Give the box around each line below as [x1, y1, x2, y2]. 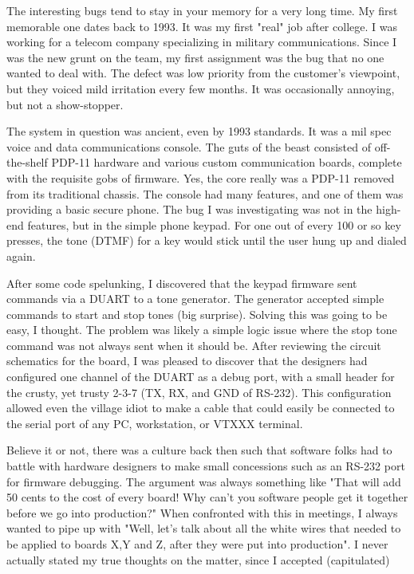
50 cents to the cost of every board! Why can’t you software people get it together [6, 489, 408, 505]
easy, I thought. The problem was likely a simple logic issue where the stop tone [6, 321, 397, 338]
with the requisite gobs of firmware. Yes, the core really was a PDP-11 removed [6, 169, 395, 186]
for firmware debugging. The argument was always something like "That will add [6, 473, 401, 489]
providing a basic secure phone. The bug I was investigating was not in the [6, 201, 373, 218]
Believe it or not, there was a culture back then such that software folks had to [6, 442, 392, 458]
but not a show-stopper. [6, 96, 124, 112]
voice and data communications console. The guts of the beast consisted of [6, 138, 371, 155]
